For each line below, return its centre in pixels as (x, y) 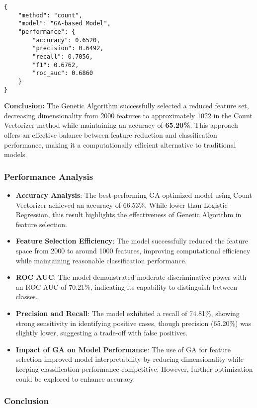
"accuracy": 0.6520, (66, 40)
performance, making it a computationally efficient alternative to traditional (120, 144)
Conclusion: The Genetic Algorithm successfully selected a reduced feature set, (127, 106)
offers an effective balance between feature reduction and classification (111, 135)
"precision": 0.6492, (68, 48)
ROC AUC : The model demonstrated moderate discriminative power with (131, 277)
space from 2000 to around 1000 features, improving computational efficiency (133, 250)
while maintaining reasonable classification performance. (101, 260)
